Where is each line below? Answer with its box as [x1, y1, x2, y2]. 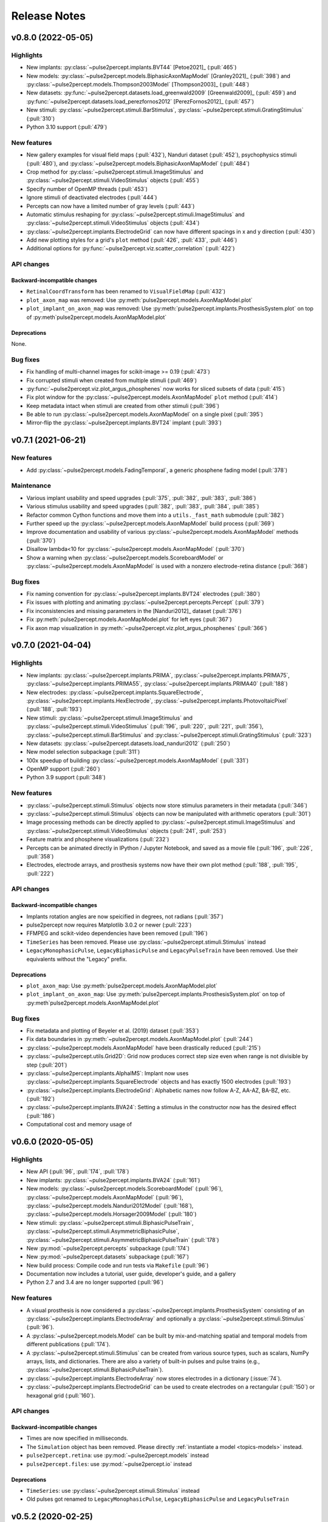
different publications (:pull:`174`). [26, 1341, 111, 1348]
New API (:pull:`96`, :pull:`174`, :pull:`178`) [26, 1168, 129, 1175]
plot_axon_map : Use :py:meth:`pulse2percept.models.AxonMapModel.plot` [26, 982, 218, 989]
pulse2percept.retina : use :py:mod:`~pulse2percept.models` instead [26, 1452, 209, 1459]
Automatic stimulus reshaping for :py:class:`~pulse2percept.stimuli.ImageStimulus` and [26, 211, 245, 218]
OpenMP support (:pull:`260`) [26, 765, 100, 773]
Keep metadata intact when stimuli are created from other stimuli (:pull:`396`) [26, 402, 220, 409]
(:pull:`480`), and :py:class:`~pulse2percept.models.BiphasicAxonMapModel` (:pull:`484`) [26, 160, 250, 167]
